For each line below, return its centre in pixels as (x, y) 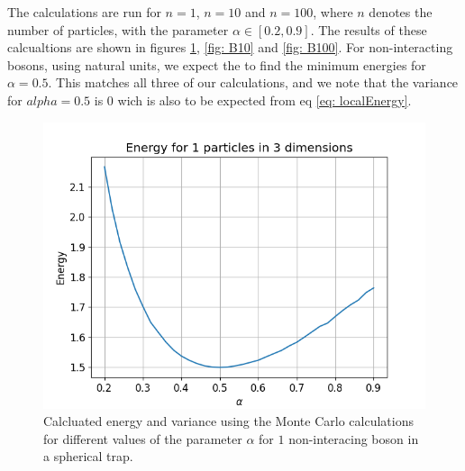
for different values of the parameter (143, 438)
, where (333, 12)
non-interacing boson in (354, 438)
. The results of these (369, 29)
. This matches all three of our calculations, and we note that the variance (253, 82)
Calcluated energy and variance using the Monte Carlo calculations (228, 421)
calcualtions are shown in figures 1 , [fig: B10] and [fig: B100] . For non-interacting (230, 47)
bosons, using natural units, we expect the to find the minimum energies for (217, 64)
